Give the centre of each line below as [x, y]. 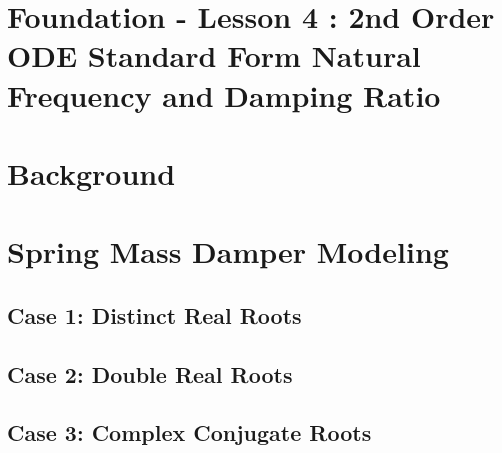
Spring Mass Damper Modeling [228, 251]
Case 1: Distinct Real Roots [154, 314]
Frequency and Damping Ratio [224, 94]
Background [91, 172]
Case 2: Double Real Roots [150, 373]
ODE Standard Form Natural [214, 55]
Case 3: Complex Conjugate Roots [189, 432]
